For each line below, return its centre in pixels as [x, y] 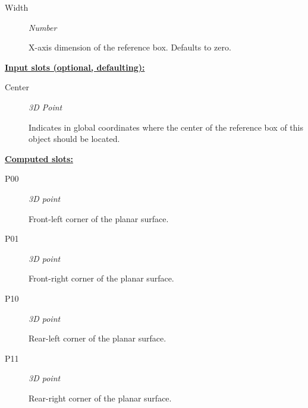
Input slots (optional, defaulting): [75, 67]
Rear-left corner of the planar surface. [98, 338]
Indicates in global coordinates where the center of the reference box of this [166, 127]
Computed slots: [39, 158]
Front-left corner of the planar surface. [99, 218]
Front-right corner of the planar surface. [101, 278]
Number [43, 27]
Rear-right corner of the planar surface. [100, 398]
